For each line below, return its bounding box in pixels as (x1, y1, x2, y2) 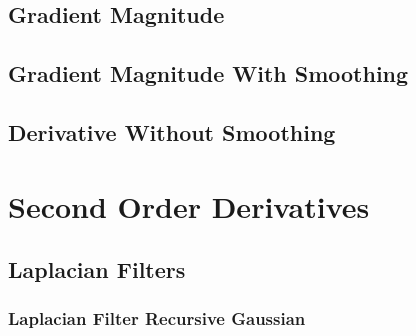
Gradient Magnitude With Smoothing (8, 58, 409, 89)
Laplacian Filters (8, 254, 186, 285)
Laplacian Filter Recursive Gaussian (8, 306, 306, 331)
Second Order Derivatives (8, 185, 370, 226)
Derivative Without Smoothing (8, 116, 336, 147)
